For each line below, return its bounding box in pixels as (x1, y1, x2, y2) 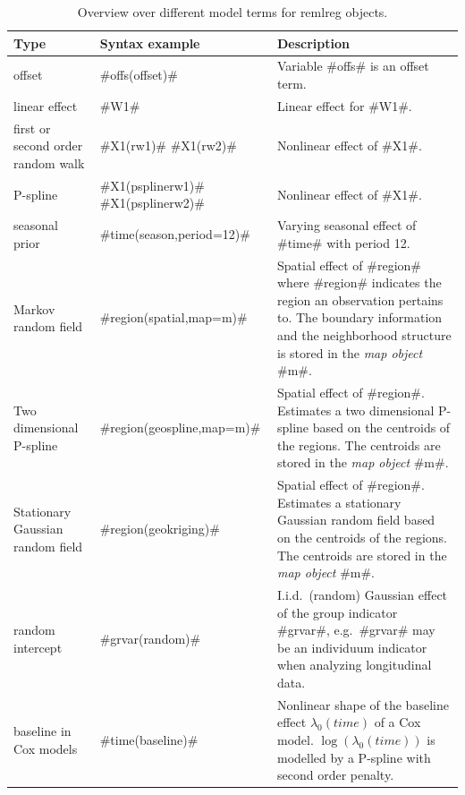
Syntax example (99, 33, 200, 52)
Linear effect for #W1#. (276, 96, 412, 115)
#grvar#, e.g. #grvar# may (276, 620, 435, 639)
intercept (13, 637, 63, 656)
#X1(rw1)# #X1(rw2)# (99, 136, 237, 155)
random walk (13, 153, 85, 172)
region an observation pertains (276, 290, 444, 309)
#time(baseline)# (99, 731, 199, 749)
